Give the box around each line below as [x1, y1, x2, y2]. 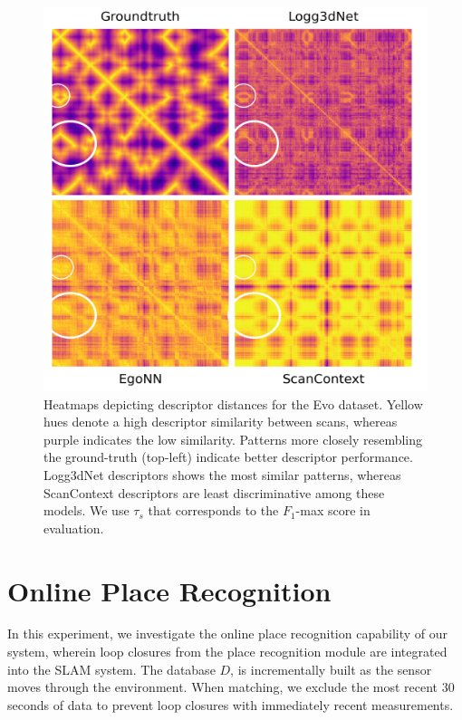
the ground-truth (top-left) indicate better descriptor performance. [43, 447, 413, 466]
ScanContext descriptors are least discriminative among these [43, 483, 385, 502]
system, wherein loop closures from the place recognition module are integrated [7, 642, 448, 661]
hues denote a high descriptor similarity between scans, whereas [43, 412, 398, 431]
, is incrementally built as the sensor [230, 659, 432, 678]
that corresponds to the [148, 501, 279, 520]
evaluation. [43, 518, 104, 537]
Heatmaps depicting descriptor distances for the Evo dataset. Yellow [43, 394, 423, 413]
